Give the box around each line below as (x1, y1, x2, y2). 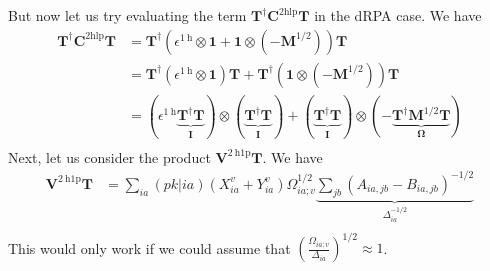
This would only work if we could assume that (8, 237, 291, 258)
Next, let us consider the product (8, 146, 211, 167)
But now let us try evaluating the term (8, 5, 247, 25)
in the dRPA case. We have (314, 5, 482, 25)
